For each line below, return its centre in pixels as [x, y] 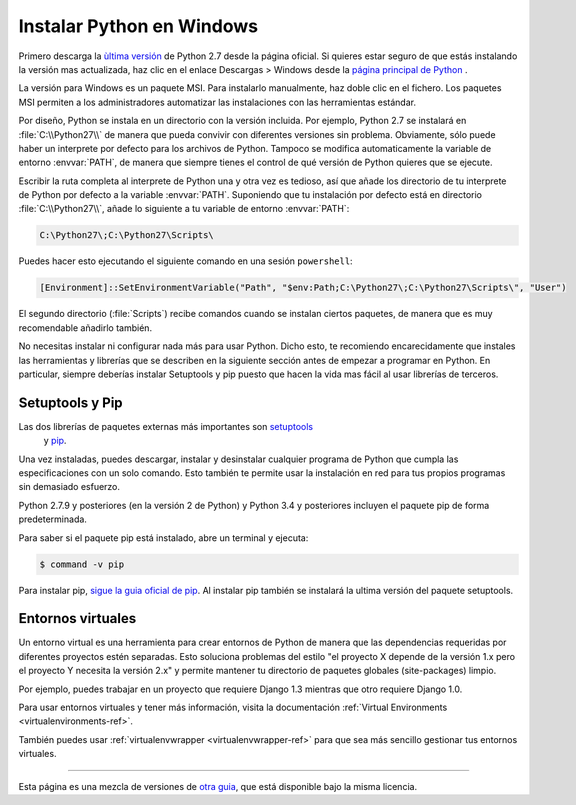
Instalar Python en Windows [138, 26]
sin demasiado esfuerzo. [69, 487]
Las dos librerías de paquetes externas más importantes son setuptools [166, 426]
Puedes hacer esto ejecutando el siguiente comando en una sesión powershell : [186, 261]
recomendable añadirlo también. [85, 327]
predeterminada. [52, 519]
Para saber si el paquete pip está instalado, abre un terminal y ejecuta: [163, 537]
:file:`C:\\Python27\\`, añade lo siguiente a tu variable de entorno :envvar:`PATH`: [184, 209]
